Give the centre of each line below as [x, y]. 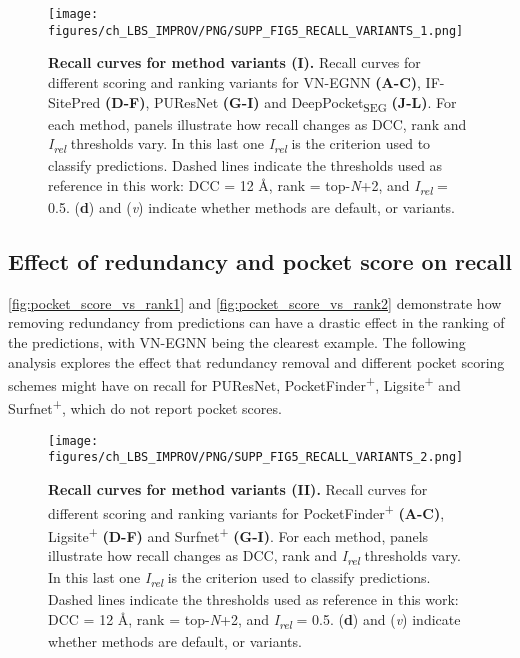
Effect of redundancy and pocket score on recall [260, 261]
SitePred [74, 101]
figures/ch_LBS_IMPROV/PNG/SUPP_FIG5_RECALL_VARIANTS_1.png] [256, 30]
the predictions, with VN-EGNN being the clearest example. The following [237, 342]
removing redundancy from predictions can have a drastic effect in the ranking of [256, 322]
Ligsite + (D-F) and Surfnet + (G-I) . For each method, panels [238, 534]
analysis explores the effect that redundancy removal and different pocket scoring [256, 361]
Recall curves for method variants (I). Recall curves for [234, 62]
